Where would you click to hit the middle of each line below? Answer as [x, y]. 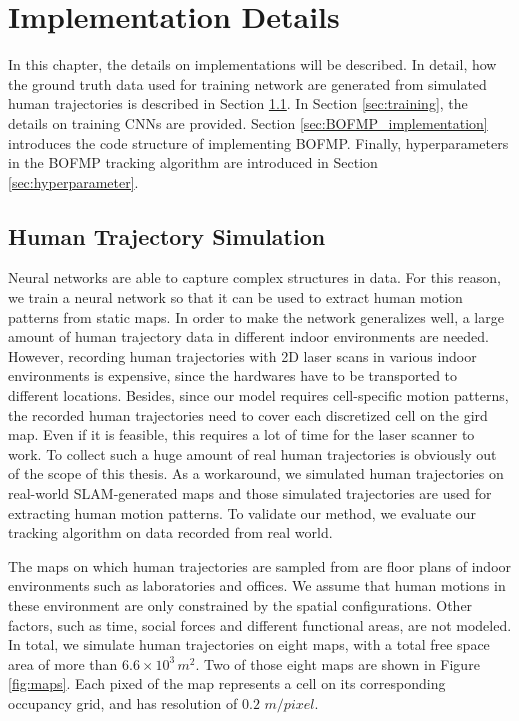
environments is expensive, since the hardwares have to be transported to [233, 375]
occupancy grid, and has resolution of [123, 702]
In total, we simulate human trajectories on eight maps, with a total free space [249, 644]
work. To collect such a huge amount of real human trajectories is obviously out [252, 453]
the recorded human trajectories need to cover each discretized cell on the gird [248, 414]
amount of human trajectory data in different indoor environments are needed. [249, 336]
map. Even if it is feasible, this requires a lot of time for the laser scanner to [241, 434]
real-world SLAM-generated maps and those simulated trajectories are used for [250, 493]
